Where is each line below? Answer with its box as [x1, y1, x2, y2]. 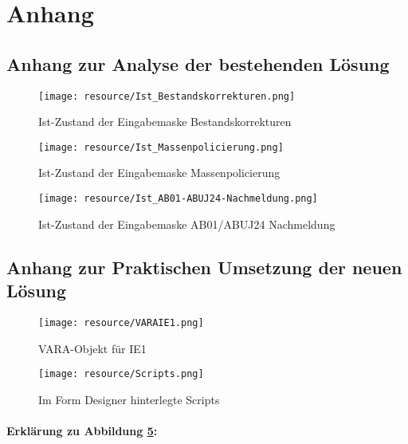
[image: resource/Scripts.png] [38, 368, 204, 380]
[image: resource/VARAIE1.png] [38, 316, 204, 328]
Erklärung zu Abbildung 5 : [6, 422, 158, 439]
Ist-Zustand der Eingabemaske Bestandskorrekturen [38, 113, 292, 130]
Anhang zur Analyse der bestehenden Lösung [6, 51, 390, 76]
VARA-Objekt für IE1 [38, 340, 147, 356]
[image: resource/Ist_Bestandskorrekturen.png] [38, 90, 296, 102]
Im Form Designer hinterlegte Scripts [38, 391, 220, 407]
